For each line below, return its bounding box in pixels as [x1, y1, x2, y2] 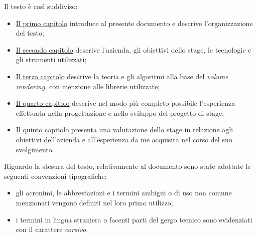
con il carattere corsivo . [16, 224, 88, 234]
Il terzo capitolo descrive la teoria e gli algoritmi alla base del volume [16, 71, 228, 81]
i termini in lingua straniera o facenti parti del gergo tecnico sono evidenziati [16, 214, 252, 224]
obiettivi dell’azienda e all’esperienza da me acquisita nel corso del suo [16, 134, 232, 144]
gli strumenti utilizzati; [16, 54, 87, 65]
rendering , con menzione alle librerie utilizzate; [16, 81, 160, 91]
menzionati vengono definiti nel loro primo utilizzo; [16, 197, 173, 207]
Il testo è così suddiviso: [4, 1, 78, 11]
